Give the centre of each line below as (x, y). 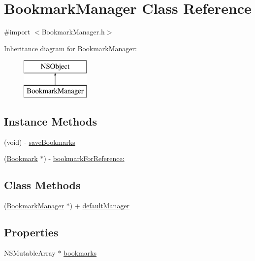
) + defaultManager (100, 206)
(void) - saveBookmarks (40, 142)
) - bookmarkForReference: (84, 158)
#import (17, 32)
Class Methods (42, 185)
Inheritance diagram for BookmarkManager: (70, 48)
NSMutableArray (30, 252)
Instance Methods (50, 121)
